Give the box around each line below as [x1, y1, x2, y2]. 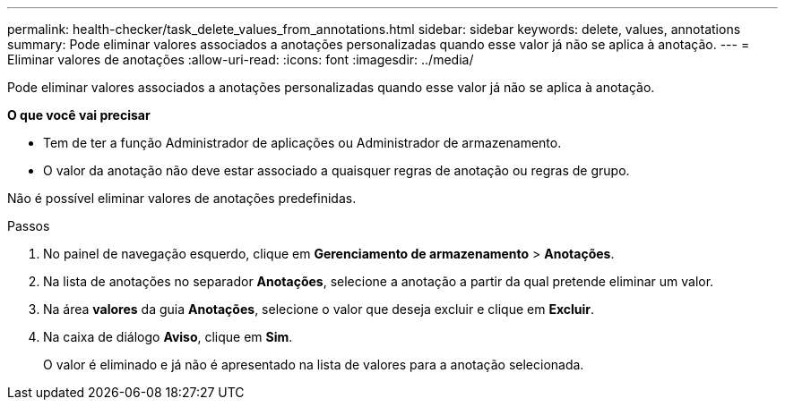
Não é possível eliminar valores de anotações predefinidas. [7, 191, 357, 206]
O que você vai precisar [7, 107, 151, 123]
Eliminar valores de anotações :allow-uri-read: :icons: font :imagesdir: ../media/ [7, 52, 474, 67]
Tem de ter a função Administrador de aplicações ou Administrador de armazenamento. [43, 135, 562, 150]
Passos [7, 218, 50, 233]
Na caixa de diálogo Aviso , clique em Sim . [43, 329, 293, 344]
